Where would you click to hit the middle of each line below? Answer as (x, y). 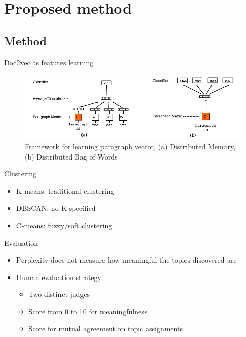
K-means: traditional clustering (65, 191)
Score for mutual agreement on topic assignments (106, 329)
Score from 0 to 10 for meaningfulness (88, 311)
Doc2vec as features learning (49, 62)
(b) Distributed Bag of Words (71, 156)
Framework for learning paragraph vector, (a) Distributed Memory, (130, 146)
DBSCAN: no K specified (56, 208)
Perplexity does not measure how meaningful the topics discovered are (126, 260)
